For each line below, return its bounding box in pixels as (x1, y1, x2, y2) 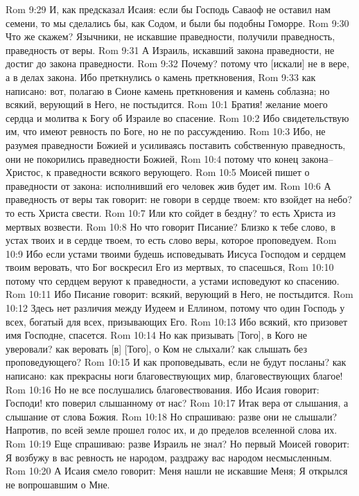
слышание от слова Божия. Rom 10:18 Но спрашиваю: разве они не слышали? (6, 409, 338, 423)
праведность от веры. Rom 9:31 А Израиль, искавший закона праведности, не (6, 42, 335, 57)
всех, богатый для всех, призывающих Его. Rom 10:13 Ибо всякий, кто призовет (6, 314, 348, 328)
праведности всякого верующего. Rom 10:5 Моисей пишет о (54, 165, 310, 179)
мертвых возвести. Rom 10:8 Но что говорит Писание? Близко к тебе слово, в (6, 219, 335, 233)
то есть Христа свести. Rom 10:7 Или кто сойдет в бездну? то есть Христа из (6, 205, 335, 220)
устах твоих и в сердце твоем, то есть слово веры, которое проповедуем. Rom (6, 233, 337, 247)
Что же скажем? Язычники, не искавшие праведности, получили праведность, (6, 29, 335, 44)
